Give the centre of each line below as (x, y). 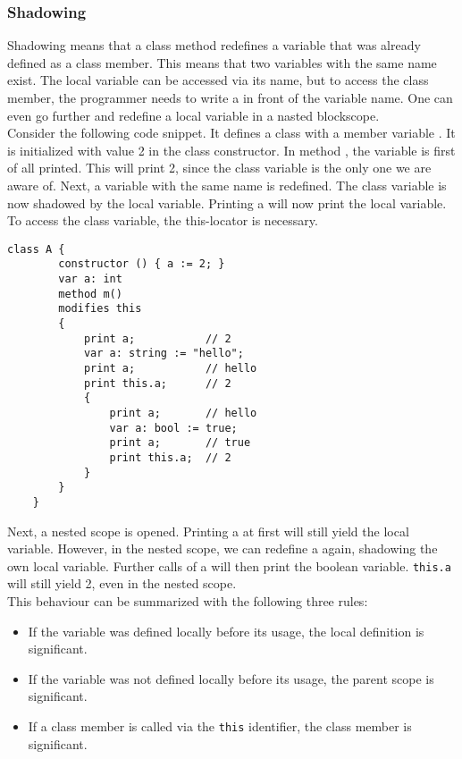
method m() (90, 294)
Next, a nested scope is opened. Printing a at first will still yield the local (208, 531)
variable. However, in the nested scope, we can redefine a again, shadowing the (223, 548)
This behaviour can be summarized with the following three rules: (188, 601)
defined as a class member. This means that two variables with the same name (222, 62)
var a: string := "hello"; (164, 354)
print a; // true (180, 443)
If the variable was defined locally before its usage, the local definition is (226, 631)
